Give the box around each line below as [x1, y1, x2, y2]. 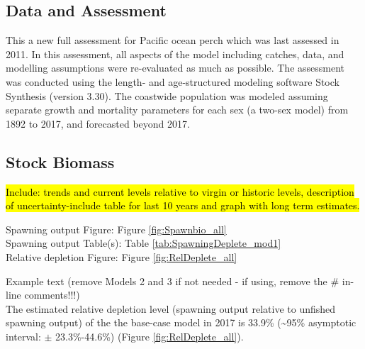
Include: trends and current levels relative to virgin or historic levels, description [6, 184, 354, 199]
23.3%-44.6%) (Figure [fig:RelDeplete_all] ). [55, 328, 244, 343]
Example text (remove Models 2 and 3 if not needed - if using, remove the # [6, 273, 339, 288]
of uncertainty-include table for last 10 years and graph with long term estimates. [6, 198, 360, 213]
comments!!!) [24, 287, 80, 302]
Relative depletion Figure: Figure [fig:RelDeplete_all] [6, 249, 237, 264]
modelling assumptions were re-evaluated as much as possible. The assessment [6, 60, 345, 75]
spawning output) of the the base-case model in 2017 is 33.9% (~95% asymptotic [6, 315, 356, 330]
